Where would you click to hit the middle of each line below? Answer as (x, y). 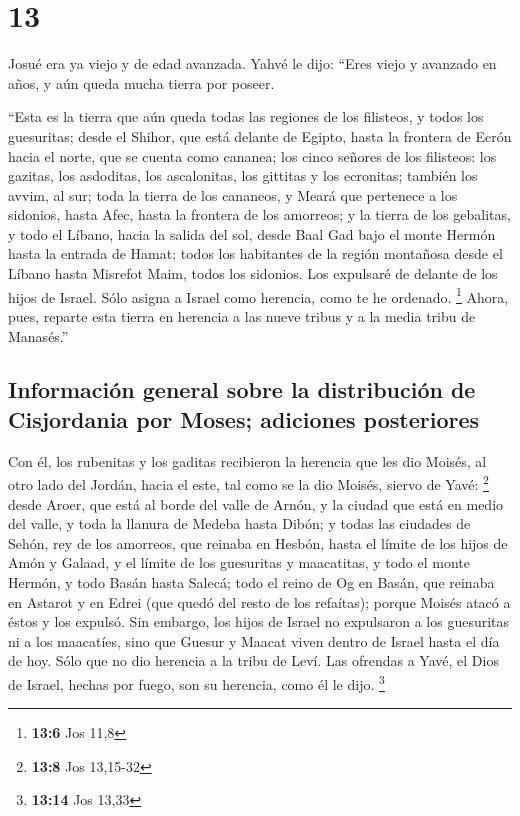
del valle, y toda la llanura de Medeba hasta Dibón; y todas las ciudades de (239, 523)
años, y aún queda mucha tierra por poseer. (141, 82)
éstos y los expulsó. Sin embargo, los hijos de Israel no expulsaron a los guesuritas (259, 621)
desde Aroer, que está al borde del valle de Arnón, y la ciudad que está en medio (256, 503)
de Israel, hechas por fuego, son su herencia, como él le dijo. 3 (196, 682)
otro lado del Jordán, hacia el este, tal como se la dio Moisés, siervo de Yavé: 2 (248, 482)
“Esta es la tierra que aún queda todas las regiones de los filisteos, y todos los (246, 116)
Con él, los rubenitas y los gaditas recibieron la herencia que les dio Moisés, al (247, 460)
